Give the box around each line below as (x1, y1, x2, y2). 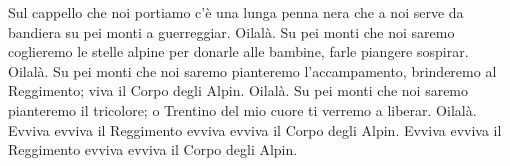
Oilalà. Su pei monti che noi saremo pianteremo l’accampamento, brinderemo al (8, 60, 497, 81)
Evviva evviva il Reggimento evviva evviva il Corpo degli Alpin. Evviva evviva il (8, 119, 502, 140)
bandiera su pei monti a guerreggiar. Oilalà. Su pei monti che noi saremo (8, 21, 455, 42)
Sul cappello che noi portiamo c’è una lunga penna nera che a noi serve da (8, 2, 464, 22)
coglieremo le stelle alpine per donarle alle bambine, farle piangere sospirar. (8, 41, 469, 62)
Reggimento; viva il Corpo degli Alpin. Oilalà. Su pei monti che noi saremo (8, 80, 469, 101)
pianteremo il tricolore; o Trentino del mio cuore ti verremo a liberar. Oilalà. (8, 99, 477, 120)
